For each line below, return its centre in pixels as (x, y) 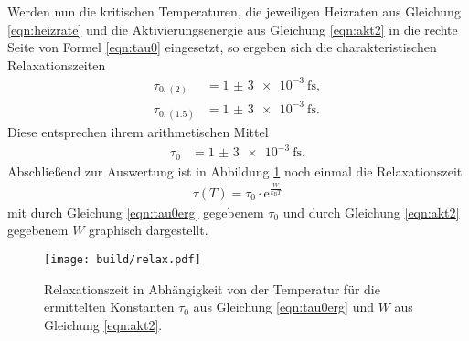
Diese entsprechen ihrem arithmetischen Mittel (138, 132)
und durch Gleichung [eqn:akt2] (371, 212)
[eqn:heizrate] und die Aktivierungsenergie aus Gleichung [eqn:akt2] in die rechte (233, 29)
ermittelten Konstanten (109, 307)
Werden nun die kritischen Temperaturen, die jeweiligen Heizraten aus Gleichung (234, 11)
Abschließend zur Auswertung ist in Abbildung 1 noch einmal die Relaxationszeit (235, 170)
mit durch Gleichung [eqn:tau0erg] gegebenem (136, 212)
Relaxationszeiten (57, 64)
